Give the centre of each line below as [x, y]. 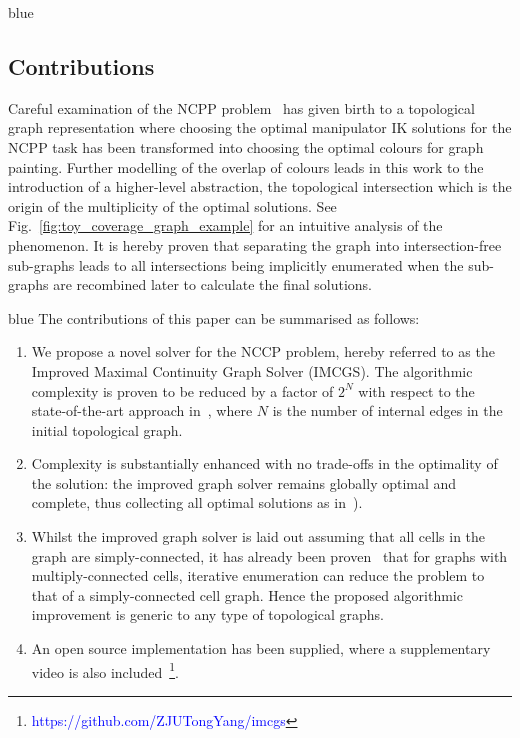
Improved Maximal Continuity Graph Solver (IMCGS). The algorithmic [252, 370]
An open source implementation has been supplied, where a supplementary [261, 648]
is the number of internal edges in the [387, 410]
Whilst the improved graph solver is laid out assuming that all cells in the [258, 536]
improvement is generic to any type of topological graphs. [208, 614]
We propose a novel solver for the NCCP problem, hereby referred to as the [263, 351]
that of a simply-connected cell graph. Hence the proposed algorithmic [247, 594]
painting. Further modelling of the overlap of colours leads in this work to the [246, 166]
